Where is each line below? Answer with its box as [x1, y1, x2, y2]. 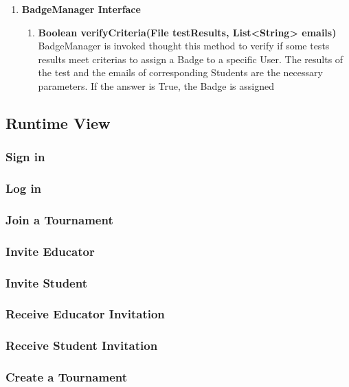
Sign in [5, 148, 45, 165]
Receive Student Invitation [5, 337, 158, 354]
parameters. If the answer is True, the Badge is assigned [38, 78, 274, 93]
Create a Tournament [5, 368, 127, 386]
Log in [5, 180, 42, 197]
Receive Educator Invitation [5, 305, 165, 322]
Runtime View [5, 112, 111, 133]
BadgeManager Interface [21, 2, 141, 16]
